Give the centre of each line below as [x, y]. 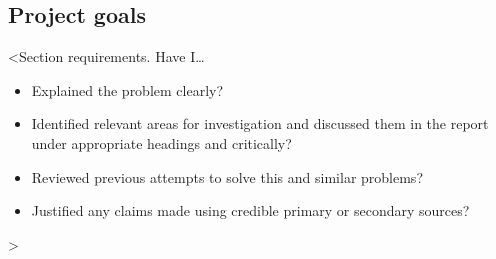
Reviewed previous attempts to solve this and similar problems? [227, 176]
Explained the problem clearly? [127, 89]
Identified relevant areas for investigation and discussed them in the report [260, 123]
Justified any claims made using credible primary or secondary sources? [250, 210]
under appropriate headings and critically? [161, 142]
